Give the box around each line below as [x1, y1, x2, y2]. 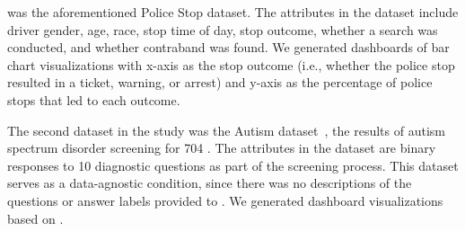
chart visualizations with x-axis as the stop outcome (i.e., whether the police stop [7, 55, 455, 74]
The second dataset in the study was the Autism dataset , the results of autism [7, 120, 445, 139]
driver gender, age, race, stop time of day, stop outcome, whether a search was [7, 20, 438, 39]
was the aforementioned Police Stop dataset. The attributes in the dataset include [7, 3, 459, 21]
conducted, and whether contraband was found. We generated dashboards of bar [7, 38, 450, 57]
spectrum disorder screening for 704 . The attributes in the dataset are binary [7, 138, 436, 157]
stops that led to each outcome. [7, 90, 180, 109]
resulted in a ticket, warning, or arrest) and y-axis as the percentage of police [7, 73, 433, 92]
